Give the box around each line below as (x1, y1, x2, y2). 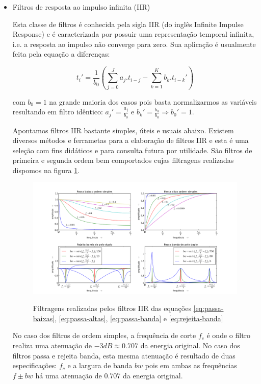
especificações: (12, 360, 57, 371)
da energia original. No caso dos (140, 340, 240, 350)
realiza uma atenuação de (12, 340, 92, 350)
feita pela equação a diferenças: (12, 49, 110, 59)
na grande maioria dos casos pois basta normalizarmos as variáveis (49, 96, 257, 107)
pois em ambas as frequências (145, 360, 237, 371)
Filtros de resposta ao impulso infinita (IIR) (12, 2, 150, 12)
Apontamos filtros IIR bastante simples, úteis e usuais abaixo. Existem (12, 125, 234, 135)
